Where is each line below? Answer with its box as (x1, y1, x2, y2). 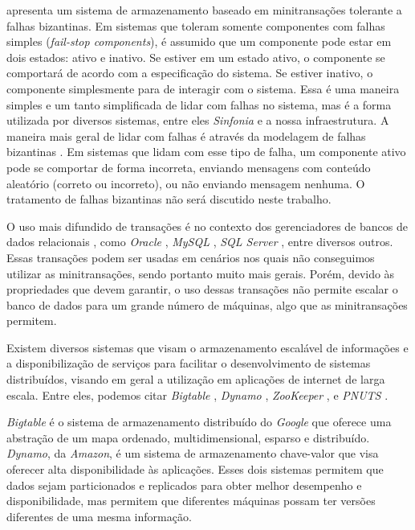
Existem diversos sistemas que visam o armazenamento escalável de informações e (6, 339, 409, 355)
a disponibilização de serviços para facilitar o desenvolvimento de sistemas (6, 355, 371, 372)
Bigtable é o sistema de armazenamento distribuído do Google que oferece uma (6, 413, 392, 430)
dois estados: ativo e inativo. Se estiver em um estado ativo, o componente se (6, 48, 385, 65)
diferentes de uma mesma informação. (6, 507, 192, 524)
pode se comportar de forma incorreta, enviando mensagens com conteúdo (6, 158, 371, 175)
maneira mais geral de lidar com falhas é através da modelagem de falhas (6, 127, 366, 144)
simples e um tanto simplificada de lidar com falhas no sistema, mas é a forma (6, 96, 392, 113)
